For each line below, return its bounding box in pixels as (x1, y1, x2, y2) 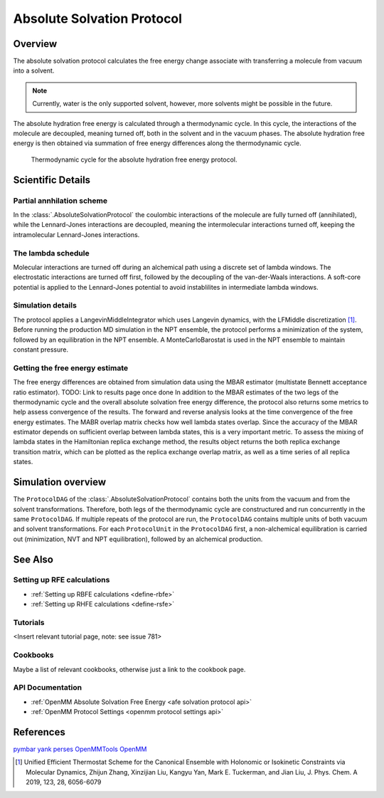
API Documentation (13, 683, 82, 693)
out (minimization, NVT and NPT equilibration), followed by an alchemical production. (13, 535, 263, 543)
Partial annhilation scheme (13, 196, 108, 206)
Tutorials (13, 618, 46, 628)
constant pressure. (13, 345, 69, 354)
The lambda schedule (13, 248, 90, 258)
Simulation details (13, 300, 78, 310)
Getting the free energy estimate (13, 363, 128, 373)
